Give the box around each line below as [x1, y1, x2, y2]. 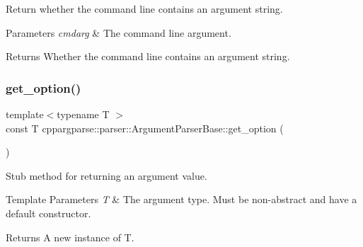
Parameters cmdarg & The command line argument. [6, 25, 231, 40]
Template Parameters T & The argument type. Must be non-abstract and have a [6, 192, 357, 207]
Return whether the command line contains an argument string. [6, 1, 283, 16]
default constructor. [6, 205, 91, 220]
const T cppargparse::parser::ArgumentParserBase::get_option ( [6, 120, 284, 135]
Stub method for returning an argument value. [6, 168, 207, 183]
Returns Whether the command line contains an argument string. [6, 49, 290, 64]
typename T [57, 107, 110, 121]
